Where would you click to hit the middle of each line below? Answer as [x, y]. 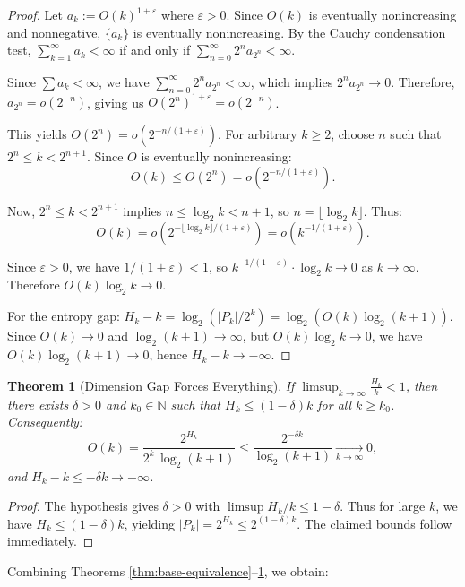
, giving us [116, 102]
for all [335, 404]
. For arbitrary [257, 134]
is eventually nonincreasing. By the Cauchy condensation [289, 32]
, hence [168, 354]
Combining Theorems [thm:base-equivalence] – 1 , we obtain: [168, 570]
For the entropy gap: [64, 316]
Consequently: [45, 422]
